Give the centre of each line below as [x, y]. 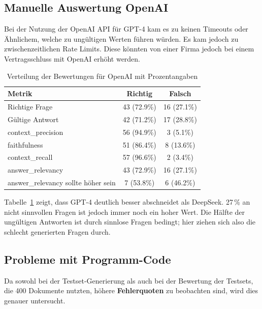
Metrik [20, 93]
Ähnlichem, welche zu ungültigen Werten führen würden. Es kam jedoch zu [121, 38]
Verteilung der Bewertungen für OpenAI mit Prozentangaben [102, 76]
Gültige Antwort [33, 119]
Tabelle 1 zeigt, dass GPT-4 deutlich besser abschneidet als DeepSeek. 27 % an [127, 202]
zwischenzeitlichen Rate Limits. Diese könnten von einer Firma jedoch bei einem [129, 49]
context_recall [30, 157]
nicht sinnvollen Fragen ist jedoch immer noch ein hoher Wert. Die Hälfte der [125, 212]
